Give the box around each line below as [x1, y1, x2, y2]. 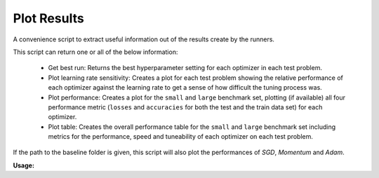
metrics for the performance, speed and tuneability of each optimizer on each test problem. [48, 132, 314, 141]
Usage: [13, 161, 35, 170]
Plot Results [13, 11, 84, 26]
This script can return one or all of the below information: [13, 48, 178, 56]
